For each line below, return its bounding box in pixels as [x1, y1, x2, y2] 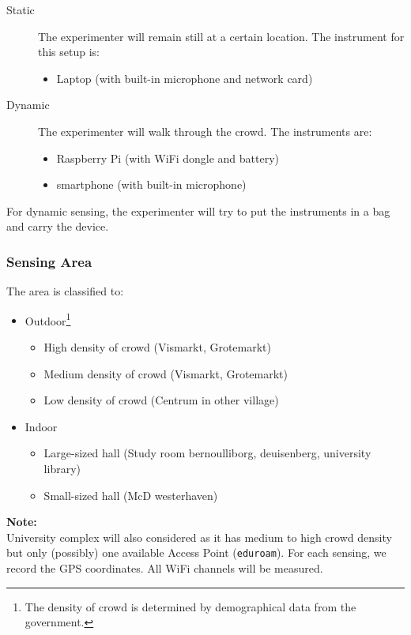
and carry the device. [6, 218, 109, 235]
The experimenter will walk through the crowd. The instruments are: [38, 122, 372, 139]
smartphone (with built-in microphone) [56, 176, 247, 193]
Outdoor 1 [25, 310, 71, 329]
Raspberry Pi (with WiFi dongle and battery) [56, 149, 280, 166]
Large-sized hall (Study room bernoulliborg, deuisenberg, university [43, 445, 371, 461]
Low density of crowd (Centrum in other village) [43, 392, 279, 408]
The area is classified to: [6, 283, 124, 299]
